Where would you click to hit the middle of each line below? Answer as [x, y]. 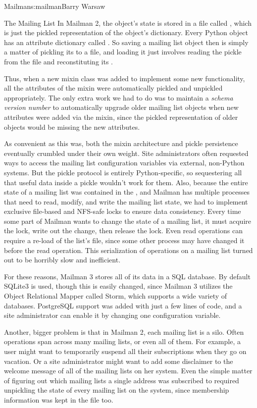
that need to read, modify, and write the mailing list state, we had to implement [126, 201]
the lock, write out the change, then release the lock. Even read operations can [123, 230]
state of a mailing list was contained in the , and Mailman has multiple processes [127, 192]
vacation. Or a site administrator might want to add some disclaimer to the [119, 361]
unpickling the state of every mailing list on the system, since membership [117, 390]
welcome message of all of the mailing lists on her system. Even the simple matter [128, 371]
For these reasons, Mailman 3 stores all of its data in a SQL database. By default [127, 276]
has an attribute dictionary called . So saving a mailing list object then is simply [126, 42]
